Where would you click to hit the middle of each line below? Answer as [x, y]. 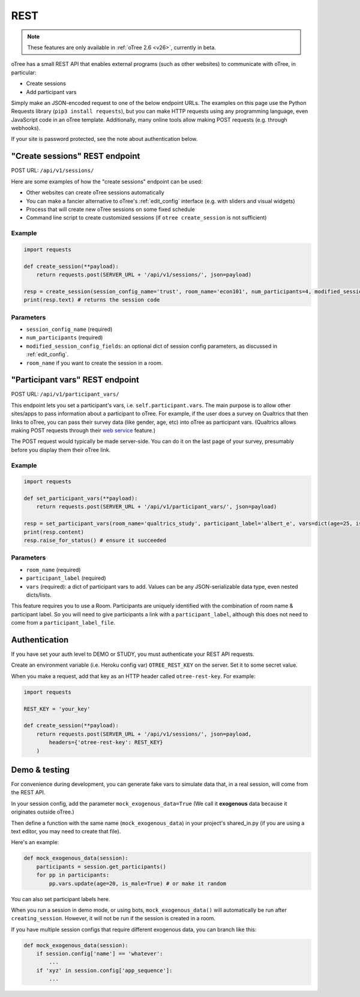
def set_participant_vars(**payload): [81, 499]
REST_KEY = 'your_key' [57, 709]
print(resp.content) [54, 532]
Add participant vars [51, 92]
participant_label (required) [66, 578]
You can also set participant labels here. [61, 899]
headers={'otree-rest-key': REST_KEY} [106, 743]
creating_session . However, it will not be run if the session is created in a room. [113, 918]
